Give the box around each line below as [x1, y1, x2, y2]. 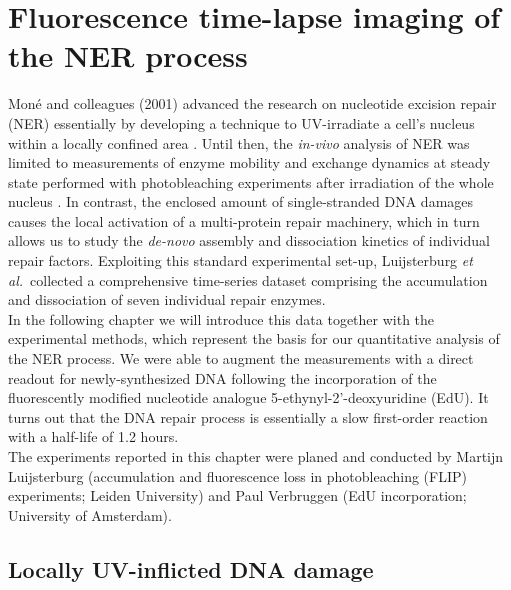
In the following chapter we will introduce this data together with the [8, 308, 435, 329]
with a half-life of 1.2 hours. [8, 426, 179, 447]
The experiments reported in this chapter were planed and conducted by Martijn [8, 446, 504, 466]
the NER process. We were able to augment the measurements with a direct [8, 348, 474, 369]
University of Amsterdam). [8, 504, 172, 525]
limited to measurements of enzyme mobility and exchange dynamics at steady [8, 152, 491, 173]
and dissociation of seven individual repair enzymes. [8, 289, 326, 310]
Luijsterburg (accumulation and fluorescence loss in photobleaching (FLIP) [8, 465, 467, 486]
